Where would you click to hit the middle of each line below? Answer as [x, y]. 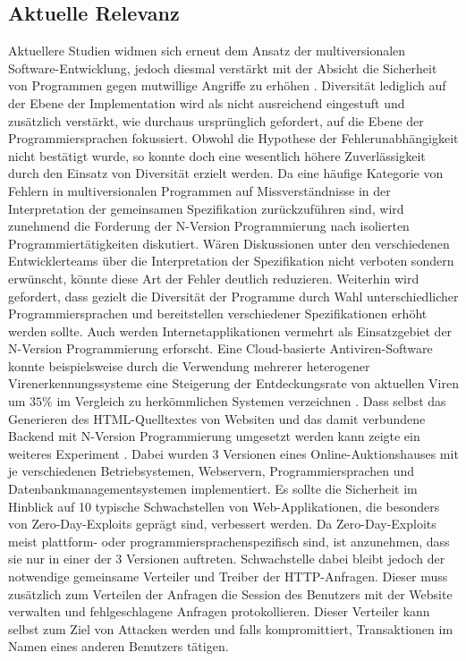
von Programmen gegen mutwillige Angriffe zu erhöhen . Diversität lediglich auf [227, 85]
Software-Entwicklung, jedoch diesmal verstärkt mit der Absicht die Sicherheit [223, 68]
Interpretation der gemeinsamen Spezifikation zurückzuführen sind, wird [206, 208]
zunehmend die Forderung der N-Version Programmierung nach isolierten [209, 226]
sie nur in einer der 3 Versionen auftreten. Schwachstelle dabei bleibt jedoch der [227, 559]
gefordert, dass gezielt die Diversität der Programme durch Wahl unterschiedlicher [233, 296]
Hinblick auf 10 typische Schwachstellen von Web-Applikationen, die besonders [224, 506]
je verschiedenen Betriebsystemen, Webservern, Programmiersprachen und [212, 471]
